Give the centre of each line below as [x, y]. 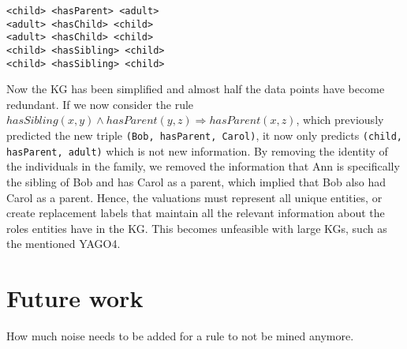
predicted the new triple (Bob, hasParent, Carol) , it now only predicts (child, [204, 135]
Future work [75, 298]
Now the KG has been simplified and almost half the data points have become [196, 89]
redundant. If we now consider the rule [100, 104]
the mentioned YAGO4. [63, 244]
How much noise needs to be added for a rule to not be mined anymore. [180, 336]
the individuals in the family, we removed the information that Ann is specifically [203, 166]
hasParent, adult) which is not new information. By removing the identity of [197, 150]
